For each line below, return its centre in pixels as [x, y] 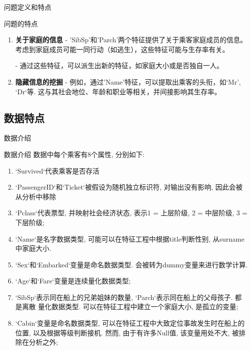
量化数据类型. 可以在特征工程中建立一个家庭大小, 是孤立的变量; [138, 306]
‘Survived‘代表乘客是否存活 [57, 170]
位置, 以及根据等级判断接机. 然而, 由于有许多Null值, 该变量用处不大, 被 [127, 332]
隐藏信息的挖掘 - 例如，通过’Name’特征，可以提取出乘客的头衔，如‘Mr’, [128, 81]
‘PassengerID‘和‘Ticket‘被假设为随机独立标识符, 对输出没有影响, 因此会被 [129, 187]
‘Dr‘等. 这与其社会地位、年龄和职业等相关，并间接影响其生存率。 [118, 91]
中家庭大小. [33, 248]
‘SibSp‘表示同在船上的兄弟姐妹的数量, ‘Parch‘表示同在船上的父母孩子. [124, 297]
